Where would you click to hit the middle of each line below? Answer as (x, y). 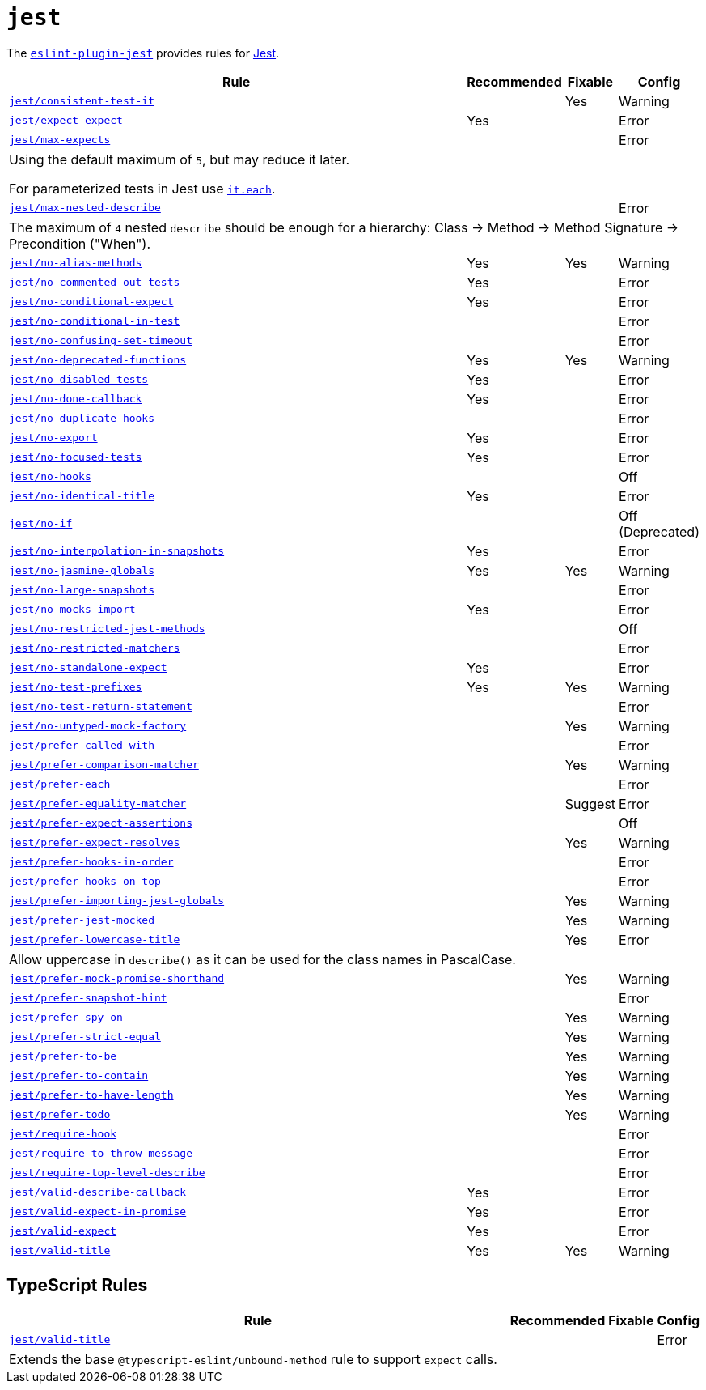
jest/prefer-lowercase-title (95, 940)
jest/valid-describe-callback (98, 1192)
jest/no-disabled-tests (79, 380)
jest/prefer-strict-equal (85, 1037)
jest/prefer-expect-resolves (95, 843)
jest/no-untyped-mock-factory (98, 726)
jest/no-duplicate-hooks (82, 419)
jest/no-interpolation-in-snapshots (117, 551)
